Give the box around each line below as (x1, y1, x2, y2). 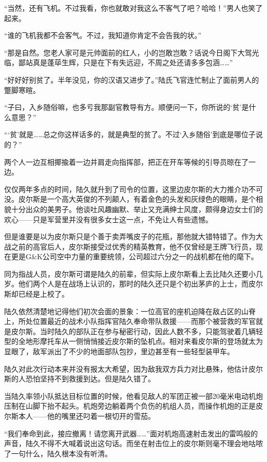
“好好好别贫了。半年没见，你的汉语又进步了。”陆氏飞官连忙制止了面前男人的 (4, 74, 259, 85)
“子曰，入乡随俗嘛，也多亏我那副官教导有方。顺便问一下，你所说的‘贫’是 (4, 102, 249, 112)
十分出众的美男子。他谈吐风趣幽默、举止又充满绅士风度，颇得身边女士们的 (11, 203, 263, 214)
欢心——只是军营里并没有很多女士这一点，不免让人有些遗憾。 (4, 214, 213, 224)
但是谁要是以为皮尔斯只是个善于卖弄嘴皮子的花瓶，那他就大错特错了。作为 (4, 231, 256, 242)
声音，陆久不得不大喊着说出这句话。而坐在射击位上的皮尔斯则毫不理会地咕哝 (4, 438, 263, 449)
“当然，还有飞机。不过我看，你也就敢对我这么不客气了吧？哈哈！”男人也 (4, 3, 249, 13)
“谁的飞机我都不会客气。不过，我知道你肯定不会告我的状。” (4, 30, 202, 41)
